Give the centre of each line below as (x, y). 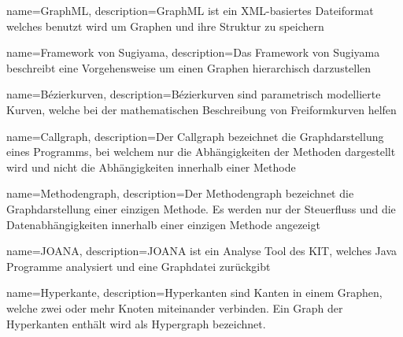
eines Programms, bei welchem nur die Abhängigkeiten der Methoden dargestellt (201, 152)
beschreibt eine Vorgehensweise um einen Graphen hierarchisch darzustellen (189, 67)
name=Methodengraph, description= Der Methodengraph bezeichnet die (180, 193)
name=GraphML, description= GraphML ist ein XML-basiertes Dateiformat (190, 10)
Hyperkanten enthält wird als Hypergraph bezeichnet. (136, 323)
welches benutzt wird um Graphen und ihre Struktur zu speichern (165, 26)
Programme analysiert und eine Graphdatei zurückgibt (139, 266)
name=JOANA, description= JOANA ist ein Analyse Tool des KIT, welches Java (202, 251)
